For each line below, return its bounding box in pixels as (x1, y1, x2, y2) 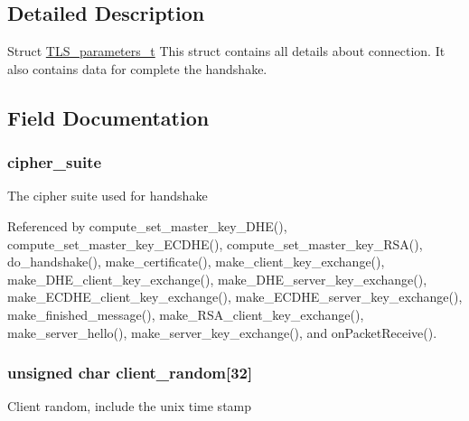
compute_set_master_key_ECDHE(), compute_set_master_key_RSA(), (7, 234, 423, 253)
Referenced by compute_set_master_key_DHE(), (7, 216, 287, 235)
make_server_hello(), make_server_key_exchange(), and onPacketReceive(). (7, 323, 437, 341)
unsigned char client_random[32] (7, 361, 253, 384)
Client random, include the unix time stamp (7, 397, 252, 416)
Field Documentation (7, 103, 210, 131)
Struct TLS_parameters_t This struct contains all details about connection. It (7, 42, 446, 61)
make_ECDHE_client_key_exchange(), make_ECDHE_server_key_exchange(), (7, 287, 463, 306)
